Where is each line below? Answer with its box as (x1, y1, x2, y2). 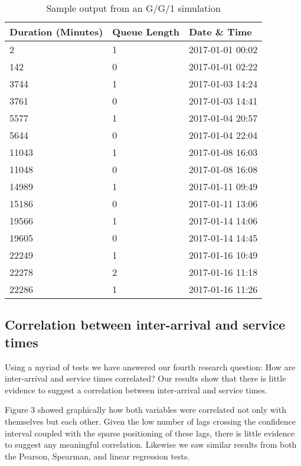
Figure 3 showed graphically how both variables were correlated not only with (5, 403, 286, 416)
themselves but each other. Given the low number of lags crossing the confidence (5, 415, 296, 427)
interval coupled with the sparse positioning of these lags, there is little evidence (5, 426, 295, 439)
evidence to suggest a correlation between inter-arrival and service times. (5, 383, 267, 396)
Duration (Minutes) (9, 25, 103, 38)
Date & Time (188, 25, 252, 38)
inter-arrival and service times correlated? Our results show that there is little (5, 372, 286, 384)
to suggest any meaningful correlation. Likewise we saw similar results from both (5, 438, 297, 451)
